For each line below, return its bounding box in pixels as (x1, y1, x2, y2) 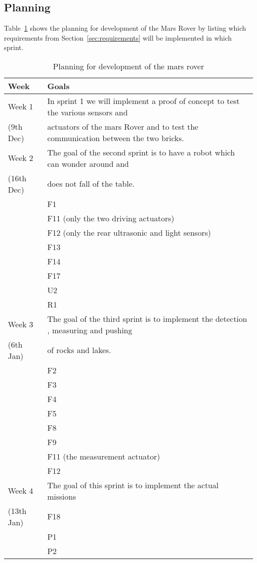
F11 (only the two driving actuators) (47, 212, 174, 224)
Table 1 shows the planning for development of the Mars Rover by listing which (4, 23, 246, 33)
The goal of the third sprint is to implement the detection (47, 312, 247, 324)
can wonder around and (47, 157, 129, 169)
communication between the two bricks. (47, 132, 184, 144)
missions (47, 490, 76, 502)
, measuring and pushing (47, 324, 132, 336)
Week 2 (8, 152, 34, 164)
